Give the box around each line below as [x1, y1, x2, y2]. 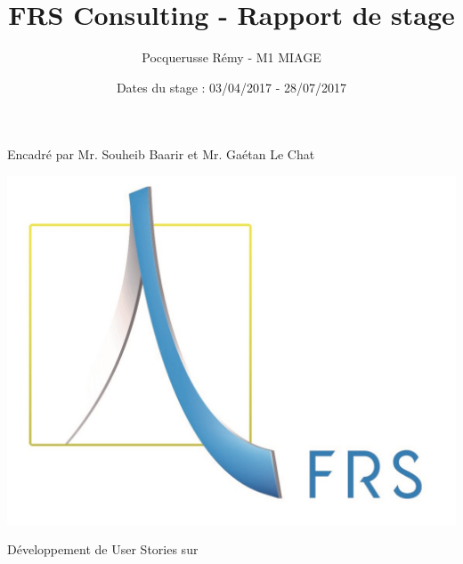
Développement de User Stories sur [7, 540, 199, 559]
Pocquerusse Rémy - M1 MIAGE [142, 48, 321, 67]
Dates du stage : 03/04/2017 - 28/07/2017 [116, 77, 347, 96]
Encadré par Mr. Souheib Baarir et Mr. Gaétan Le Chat [7, 145, 315, 164]
